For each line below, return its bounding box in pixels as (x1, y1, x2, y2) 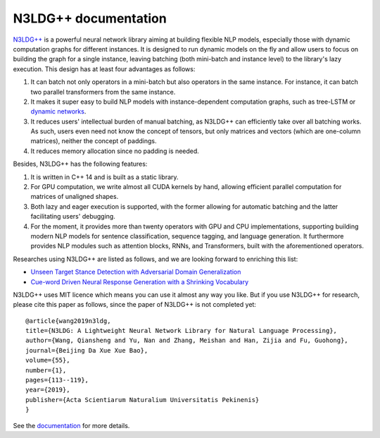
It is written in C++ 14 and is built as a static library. (30, 173, 179, 181)
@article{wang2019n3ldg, (25, 317, 111, 324)
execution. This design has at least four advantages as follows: (13, 64, 196, 73)
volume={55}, (25, 356, 70, 365)
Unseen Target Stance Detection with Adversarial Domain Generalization (30, 268, 241, 276)
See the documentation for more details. (13, 421, 130, 430)
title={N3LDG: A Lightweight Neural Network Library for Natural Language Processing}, (25, 327, 338, 335)
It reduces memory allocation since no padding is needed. (30, 147, 200, 155)
